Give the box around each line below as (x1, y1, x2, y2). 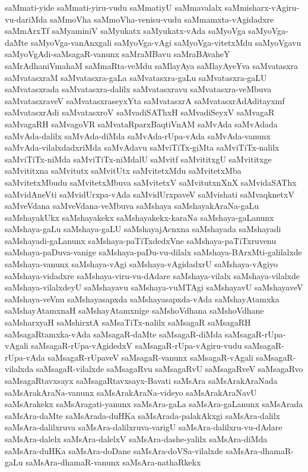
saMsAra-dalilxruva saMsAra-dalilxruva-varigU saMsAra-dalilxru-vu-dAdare (5, 421, 282, 433)
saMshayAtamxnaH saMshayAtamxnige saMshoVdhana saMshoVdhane (5, 304, 264, 317)
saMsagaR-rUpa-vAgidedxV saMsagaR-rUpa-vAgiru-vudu (31, 339, 242, 352)
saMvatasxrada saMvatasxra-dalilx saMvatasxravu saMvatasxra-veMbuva (5, 83, 272, 95)
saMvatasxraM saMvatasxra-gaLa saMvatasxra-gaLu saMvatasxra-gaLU (5, 71, 267, 83)
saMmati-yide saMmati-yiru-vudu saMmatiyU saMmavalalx (5, 1, 222, 13)
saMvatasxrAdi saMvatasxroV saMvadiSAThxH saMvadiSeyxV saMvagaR (5, 106, 275, 118)
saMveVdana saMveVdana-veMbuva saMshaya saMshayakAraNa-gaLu (5, 199, 259, 212)
